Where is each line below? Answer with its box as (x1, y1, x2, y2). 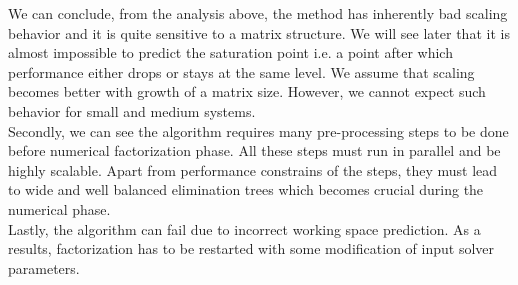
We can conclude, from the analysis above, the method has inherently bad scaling (8, 3, 508, 23)
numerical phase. (8, 198, 111, 219)
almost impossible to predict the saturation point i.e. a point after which (8, 42, 453, 63)
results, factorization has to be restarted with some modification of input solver (8, 238, 494, 259)
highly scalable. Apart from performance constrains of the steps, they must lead (8, 159, 498, 180)
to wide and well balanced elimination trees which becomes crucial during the (8, 179, 484, 200)
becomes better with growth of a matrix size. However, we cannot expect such (8, 81, 486, 102)
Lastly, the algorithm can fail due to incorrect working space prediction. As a (8, 218, 481, 239)
